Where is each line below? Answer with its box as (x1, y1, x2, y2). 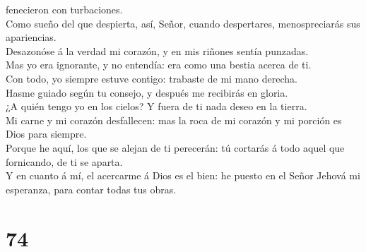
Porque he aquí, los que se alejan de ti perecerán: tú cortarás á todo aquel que (6, 140, 345, 155)
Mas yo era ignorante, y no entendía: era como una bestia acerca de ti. (6, 57, 312, 72)
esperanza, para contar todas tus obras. (6, 181, 177, 196)
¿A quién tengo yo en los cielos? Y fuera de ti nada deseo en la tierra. (6, 99, 307, 114)
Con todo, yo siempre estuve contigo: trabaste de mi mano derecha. (6, 71, 297, 85)
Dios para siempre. (6, 126, 87, 141)
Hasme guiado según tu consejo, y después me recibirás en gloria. (6, 85, 288, 100)
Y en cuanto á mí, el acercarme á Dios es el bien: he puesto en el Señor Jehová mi (6, 168, 360, 183)
